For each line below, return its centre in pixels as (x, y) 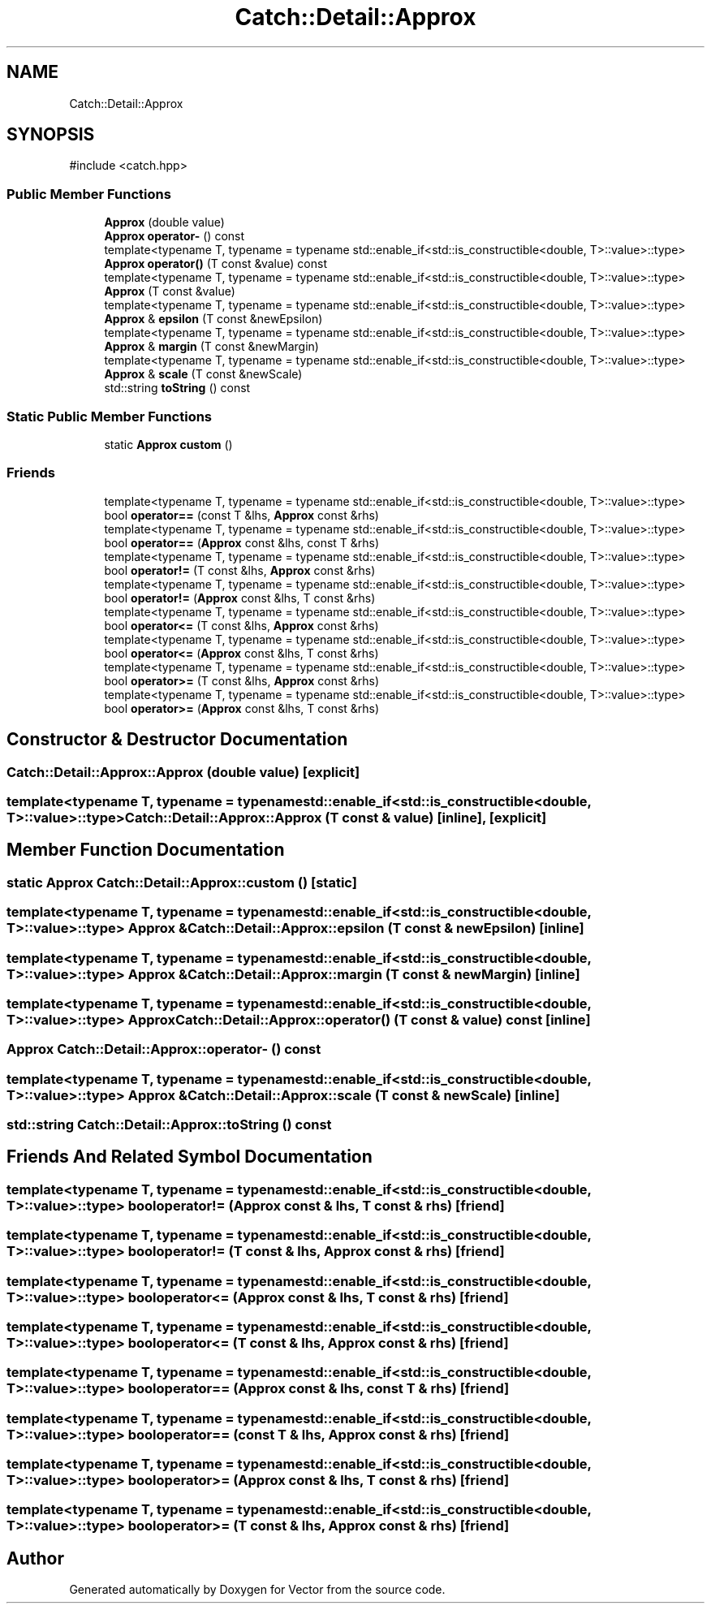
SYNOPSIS (51, 135)
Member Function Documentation (146, 850)
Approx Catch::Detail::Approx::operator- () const (164, 1049)
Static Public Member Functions (110, 416)
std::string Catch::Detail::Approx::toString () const (169, 1124)
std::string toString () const (177, 388)
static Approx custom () (168, 444)
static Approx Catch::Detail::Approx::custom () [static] (182, 882)
